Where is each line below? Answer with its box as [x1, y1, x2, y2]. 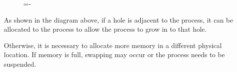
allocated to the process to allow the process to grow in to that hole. [4, 24, 207, 34]
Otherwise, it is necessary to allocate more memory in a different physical [4, 40, 222, 50]
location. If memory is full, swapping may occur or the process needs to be [4, 49, 225, 60]
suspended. [4, 59, 36, 69]
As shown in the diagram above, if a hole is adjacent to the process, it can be [4, 14, 233, 24]
